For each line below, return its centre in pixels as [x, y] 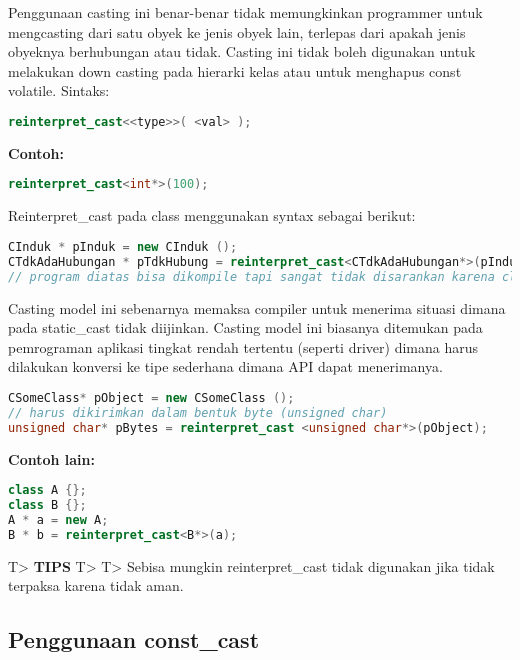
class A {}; [47, 490]
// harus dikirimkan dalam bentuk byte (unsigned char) [198, 412]
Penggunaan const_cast [134, 639]
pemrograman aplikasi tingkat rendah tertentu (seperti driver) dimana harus [243, 346]
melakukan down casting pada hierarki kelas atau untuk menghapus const [235, 70]
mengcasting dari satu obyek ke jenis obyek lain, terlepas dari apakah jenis [237, 31]
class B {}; [47, 505]
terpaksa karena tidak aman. [96, 585]
